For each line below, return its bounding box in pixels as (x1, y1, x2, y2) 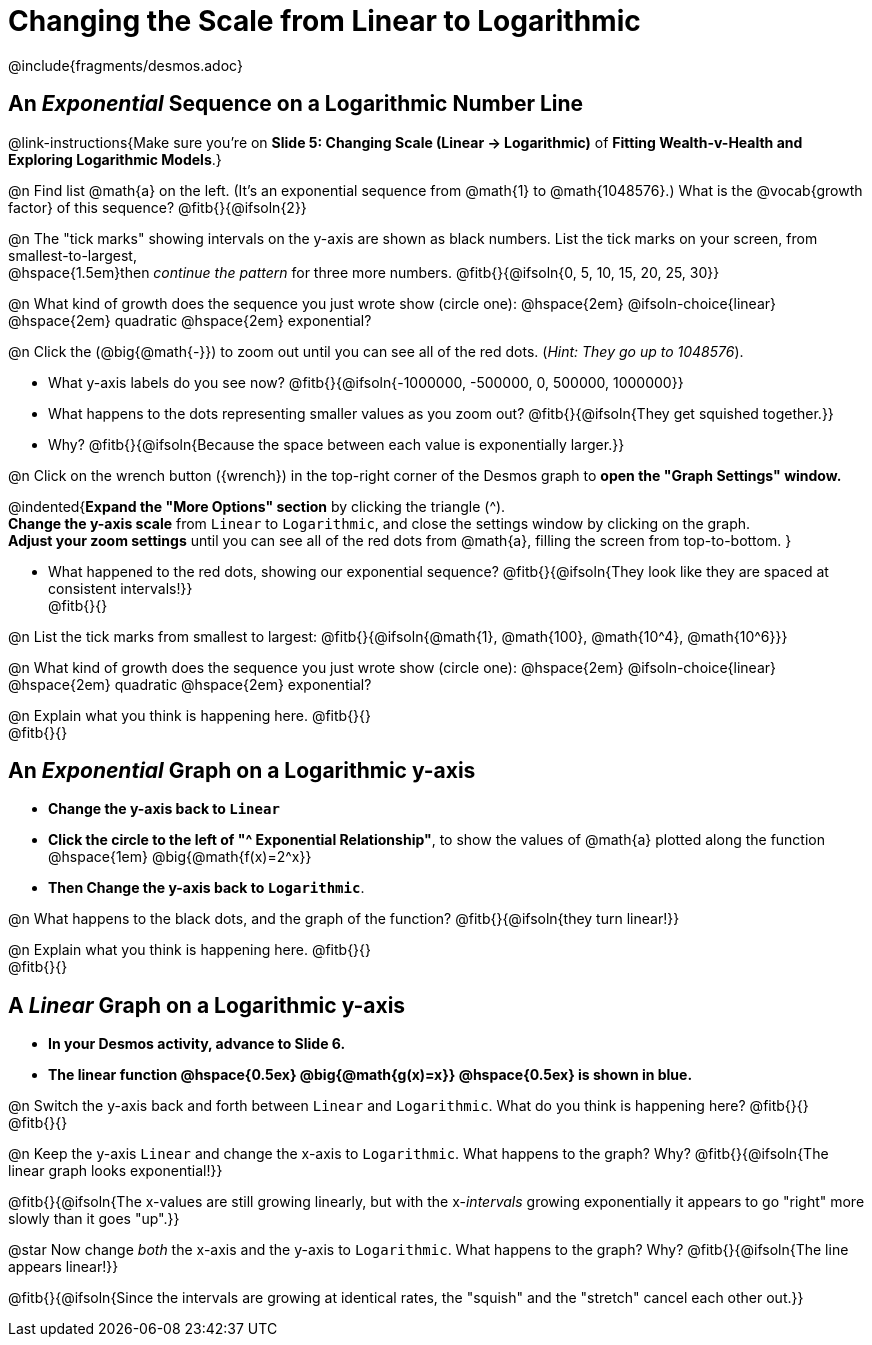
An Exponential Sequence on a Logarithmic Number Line (8, 91, 584, 117)
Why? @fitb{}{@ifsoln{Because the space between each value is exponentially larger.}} (48, 435, 625, 453)
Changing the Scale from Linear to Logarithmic (8, 4, 641, 38)
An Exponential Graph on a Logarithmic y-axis (8, 758, 476, 784)
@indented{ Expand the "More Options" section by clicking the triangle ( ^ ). (8, 497, 506, 515)
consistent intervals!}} (48, 579, 193, 597)
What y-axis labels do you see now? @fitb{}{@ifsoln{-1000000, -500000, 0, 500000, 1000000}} (48, 373, 684, 391)
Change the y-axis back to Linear (48, 800, 280, 818)
